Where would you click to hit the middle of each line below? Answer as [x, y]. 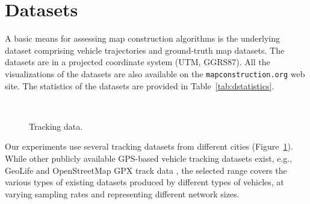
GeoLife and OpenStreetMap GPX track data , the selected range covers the [146, 170]
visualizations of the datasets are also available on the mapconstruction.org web [155, 73]
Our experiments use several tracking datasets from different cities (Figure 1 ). [149, 146]
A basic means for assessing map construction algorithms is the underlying [143, 38]
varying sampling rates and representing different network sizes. [122, 193]
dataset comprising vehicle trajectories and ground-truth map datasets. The [145, 50]
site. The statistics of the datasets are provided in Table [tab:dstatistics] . [140, 85]
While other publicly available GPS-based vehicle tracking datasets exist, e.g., [149, 158]
